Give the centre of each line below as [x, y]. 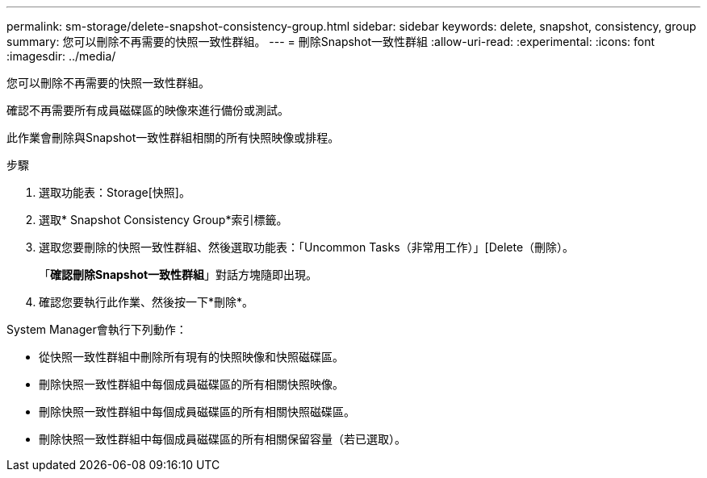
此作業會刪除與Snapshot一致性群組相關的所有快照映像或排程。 [173, 137]
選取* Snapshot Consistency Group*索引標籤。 [163, 220]
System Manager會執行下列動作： [97, 329]
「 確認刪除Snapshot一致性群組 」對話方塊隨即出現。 [178, 274]
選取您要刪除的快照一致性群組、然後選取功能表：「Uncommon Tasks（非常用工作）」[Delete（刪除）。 [307, 247]
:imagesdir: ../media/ [61, 56]
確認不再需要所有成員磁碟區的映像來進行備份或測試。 [148, 110]
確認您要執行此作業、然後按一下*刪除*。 [146, 302]
